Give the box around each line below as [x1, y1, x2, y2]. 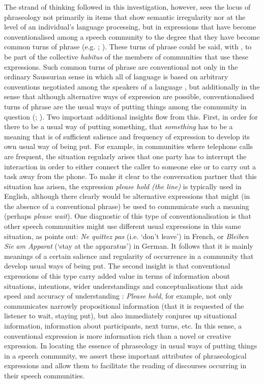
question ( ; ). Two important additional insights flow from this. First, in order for [4, 111, 258, 122]
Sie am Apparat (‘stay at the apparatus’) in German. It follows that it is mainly [4, 241, 253, 251]
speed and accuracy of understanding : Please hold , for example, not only [4, 290, 232, 301]
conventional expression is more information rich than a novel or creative [4, 330, 231, 341]
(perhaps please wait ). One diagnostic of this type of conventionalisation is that [4, 211, 251, 221]
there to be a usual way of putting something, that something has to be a [4, 121, 233, 132]
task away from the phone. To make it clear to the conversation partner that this [4, 171, 257, 182]
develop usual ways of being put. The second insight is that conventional [4, 260, 230, 271]
